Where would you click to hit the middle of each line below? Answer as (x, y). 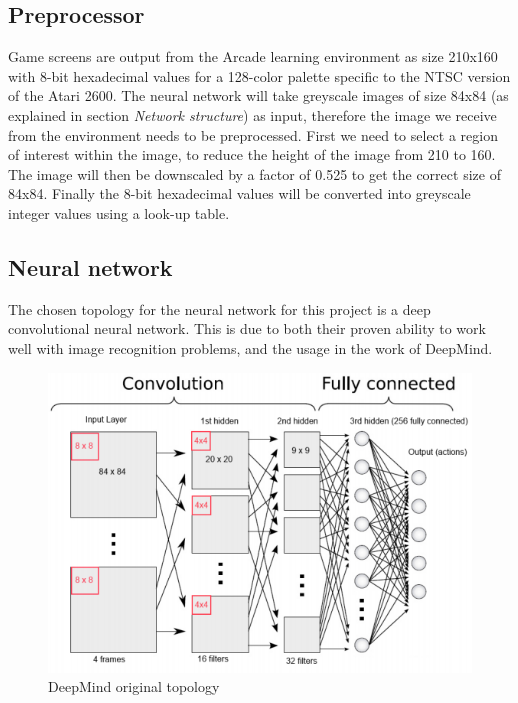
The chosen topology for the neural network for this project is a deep (219, 308)
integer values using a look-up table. (119, 212)
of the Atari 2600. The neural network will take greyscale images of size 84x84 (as (258, 95)
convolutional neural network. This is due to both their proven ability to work (247, 328)
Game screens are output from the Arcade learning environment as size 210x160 (253, 56)
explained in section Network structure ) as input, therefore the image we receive (252, 114)
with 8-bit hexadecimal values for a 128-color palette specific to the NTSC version (259, 75)
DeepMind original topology (134, 686)
